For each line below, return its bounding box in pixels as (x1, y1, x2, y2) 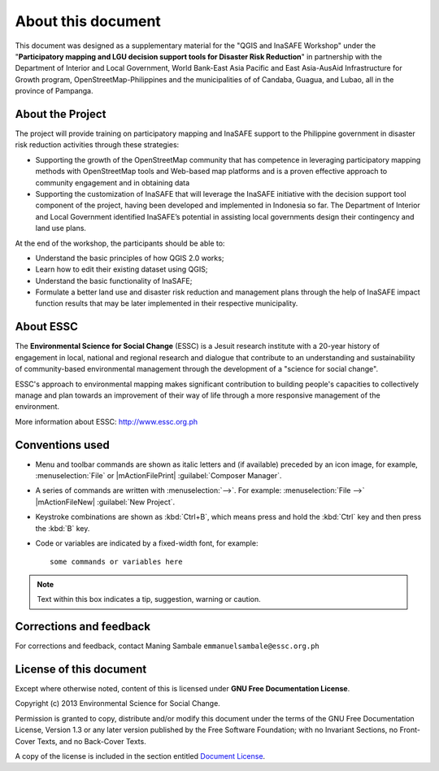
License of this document (15, 662, 147, 676)
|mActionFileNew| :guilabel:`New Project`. (35, 497, 176, 507)
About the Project (15, 107, 106, 121)
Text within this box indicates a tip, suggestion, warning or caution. (37, 595, 262, 604)
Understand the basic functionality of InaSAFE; (35, 276, 193, 285)
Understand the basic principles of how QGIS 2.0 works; (35, 253, 224, 263)
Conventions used (15, 438, 110, 451)
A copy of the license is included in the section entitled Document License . (15, 751, 266, 760)
